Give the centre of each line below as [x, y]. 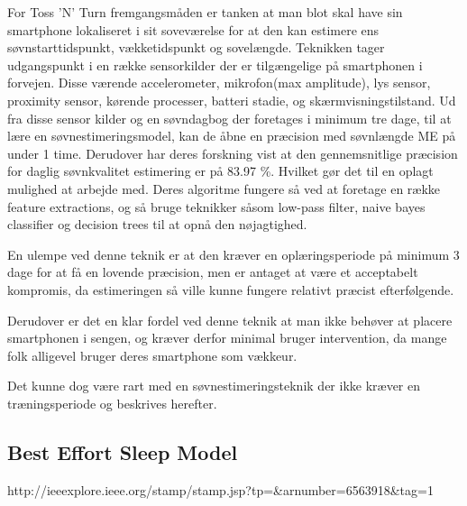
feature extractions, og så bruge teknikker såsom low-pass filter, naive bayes [216, 206]
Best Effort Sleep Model [123, 451]
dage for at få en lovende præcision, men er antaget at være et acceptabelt [213, 272]
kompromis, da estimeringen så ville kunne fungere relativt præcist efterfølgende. [231, 289]
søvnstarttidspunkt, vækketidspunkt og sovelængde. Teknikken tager [196, 47]
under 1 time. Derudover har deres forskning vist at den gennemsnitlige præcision [233, 153]
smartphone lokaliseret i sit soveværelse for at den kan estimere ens [193, 29]
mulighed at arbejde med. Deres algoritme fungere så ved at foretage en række [224, 188]
